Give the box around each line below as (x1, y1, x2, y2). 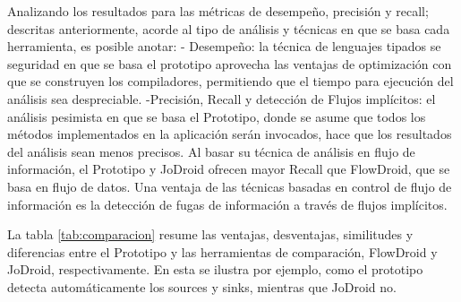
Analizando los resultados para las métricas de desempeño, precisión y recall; (7, 2, 429, 20)
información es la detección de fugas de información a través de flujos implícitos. (7, 194, 448, 213)
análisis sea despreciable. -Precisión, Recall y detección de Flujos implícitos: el (7, 89, 436, 108)
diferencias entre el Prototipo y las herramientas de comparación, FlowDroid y (7, 242, 438, 261)
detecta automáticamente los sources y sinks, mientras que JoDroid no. (7, 277, 397, 296)
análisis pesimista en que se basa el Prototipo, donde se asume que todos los (7, 107, 426, 125)
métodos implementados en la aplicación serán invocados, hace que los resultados (7, 125, 452, 143)
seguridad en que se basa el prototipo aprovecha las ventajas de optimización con (7, 54, 452, 73)
